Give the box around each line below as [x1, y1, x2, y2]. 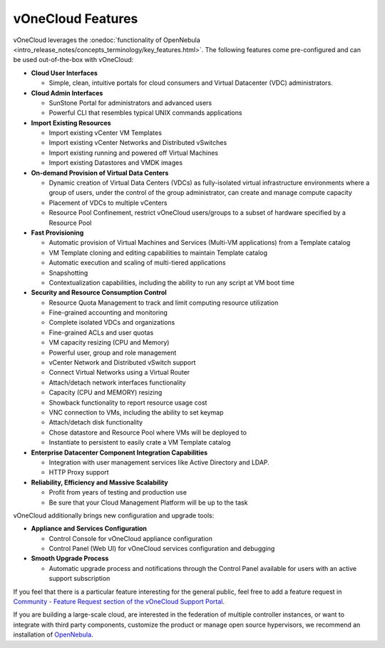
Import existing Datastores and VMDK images [48, 158, 183, 167]
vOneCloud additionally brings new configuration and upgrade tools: [13, 511, 215, 520]
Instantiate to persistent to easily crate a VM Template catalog [48, 438, 231, 447]
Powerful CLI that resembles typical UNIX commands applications [48, 108, 242, 117]
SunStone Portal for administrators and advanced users [48, 98, 212, 107]
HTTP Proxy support [48, 468, 110, 477]
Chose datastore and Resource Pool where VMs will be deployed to [48, 428, 247, 437]
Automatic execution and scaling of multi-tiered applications [48, 258, 226, 267]
